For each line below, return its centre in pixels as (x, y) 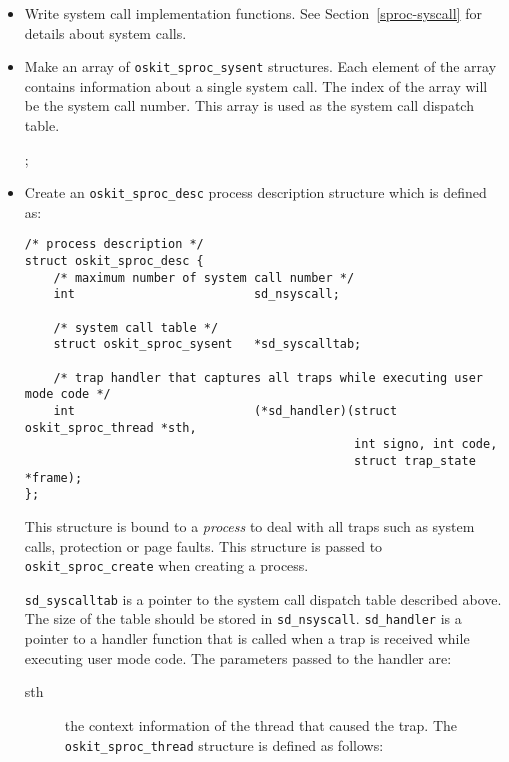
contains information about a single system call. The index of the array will (256, 85)
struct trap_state (415, 461)
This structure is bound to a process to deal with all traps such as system (249, 525)
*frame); (53, 477)
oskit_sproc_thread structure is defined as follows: (224, 744)
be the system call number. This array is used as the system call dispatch (249, 105)
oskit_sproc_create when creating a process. (166, 565)
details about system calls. (105, 32)
